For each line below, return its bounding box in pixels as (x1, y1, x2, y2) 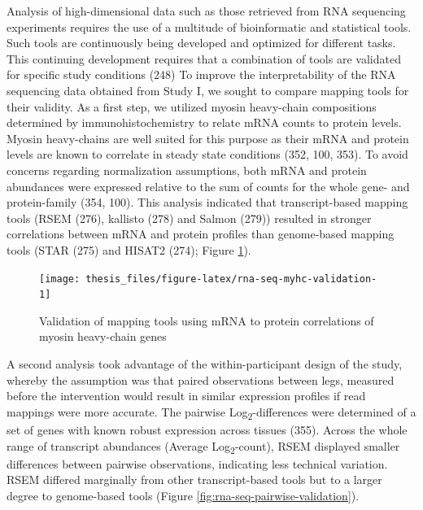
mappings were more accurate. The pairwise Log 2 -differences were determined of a (7, 403, 416, 422)
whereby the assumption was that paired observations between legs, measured (7, 371, 395, 388)
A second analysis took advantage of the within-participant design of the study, (7, 355, 403, 372)
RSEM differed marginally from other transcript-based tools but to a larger (7, 471, 382, 488)
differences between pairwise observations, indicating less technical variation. (7, 455, 388, 472)
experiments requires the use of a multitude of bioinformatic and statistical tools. (7, 18, 412, 35)
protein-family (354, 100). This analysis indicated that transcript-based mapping (7, 194, 408, 211)
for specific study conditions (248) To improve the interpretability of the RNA (7, 66, 396, 83)
